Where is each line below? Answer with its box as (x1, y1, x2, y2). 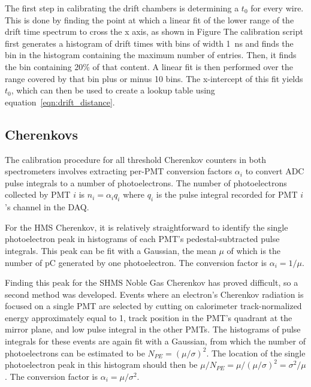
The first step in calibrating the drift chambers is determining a (5, 2, 239, 14)
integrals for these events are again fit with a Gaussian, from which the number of (5, 335, 306, 347)
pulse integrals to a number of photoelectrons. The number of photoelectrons (5, 176, 287, 189)
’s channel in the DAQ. (5, 201, 89, 213)
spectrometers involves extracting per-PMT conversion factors (5, 165, 233, 177)
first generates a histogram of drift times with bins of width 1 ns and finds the (5, 37, 294, 49)
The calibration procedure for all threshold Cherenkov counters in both (5, 153, 267, 165)
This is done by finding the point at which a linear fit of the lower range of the (5, 13, 294, 26)
